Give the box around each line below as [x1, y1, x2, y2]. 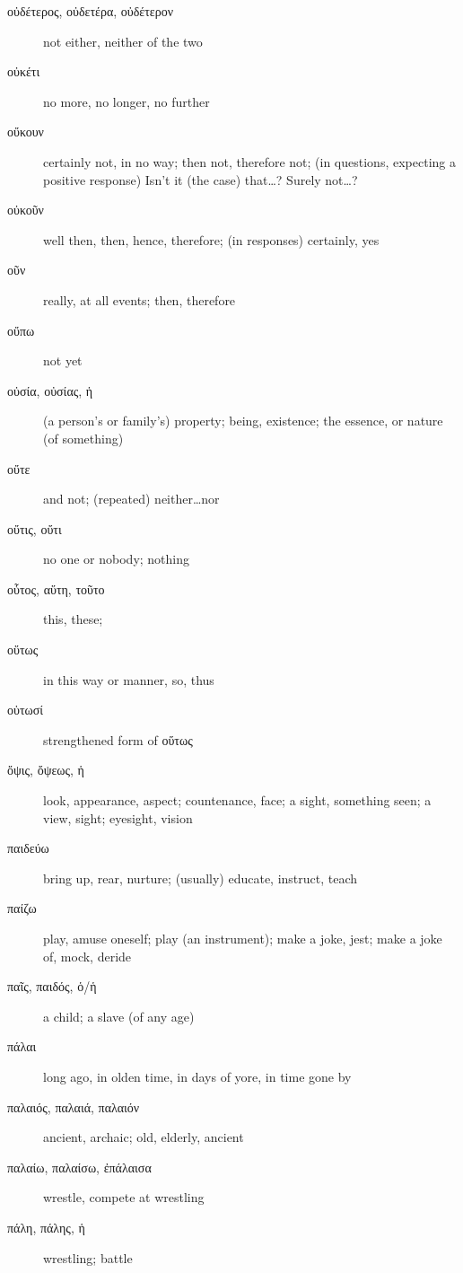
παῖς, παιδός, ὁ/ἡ [7, 977, 97, 996]
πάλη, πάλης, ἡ [7, 1217, 85, 1236]
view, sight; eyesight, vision [43, 808, 193, 827]
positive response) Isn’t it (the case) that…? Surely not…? [43, 170, 358, 189]
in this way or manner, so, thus [43, 670, 214, 689]
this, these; [43, 610, 103, 628]
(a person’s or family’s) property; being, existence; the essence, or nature [43, 411, 443, 430]
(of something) [43, 428, 124, 447]
